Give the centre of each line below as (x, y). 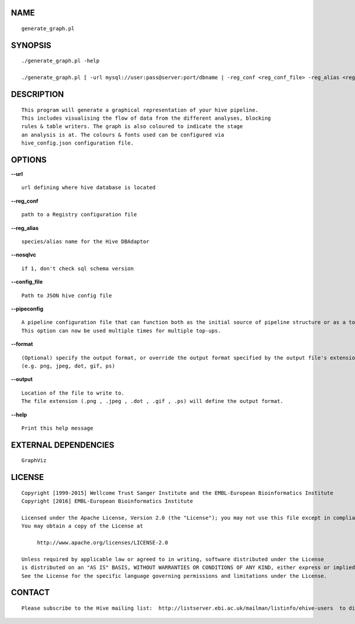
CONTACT (30, 593)
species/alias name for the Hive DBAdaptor (85, 242)
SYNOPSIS (31, 45)
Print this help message (57, 428)
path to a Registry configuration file (79, 215)
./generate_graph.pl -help (61, 61)
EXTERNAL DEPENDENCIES (63, 445)
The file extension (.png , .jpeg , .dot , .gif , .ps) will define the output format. (153, 401)
